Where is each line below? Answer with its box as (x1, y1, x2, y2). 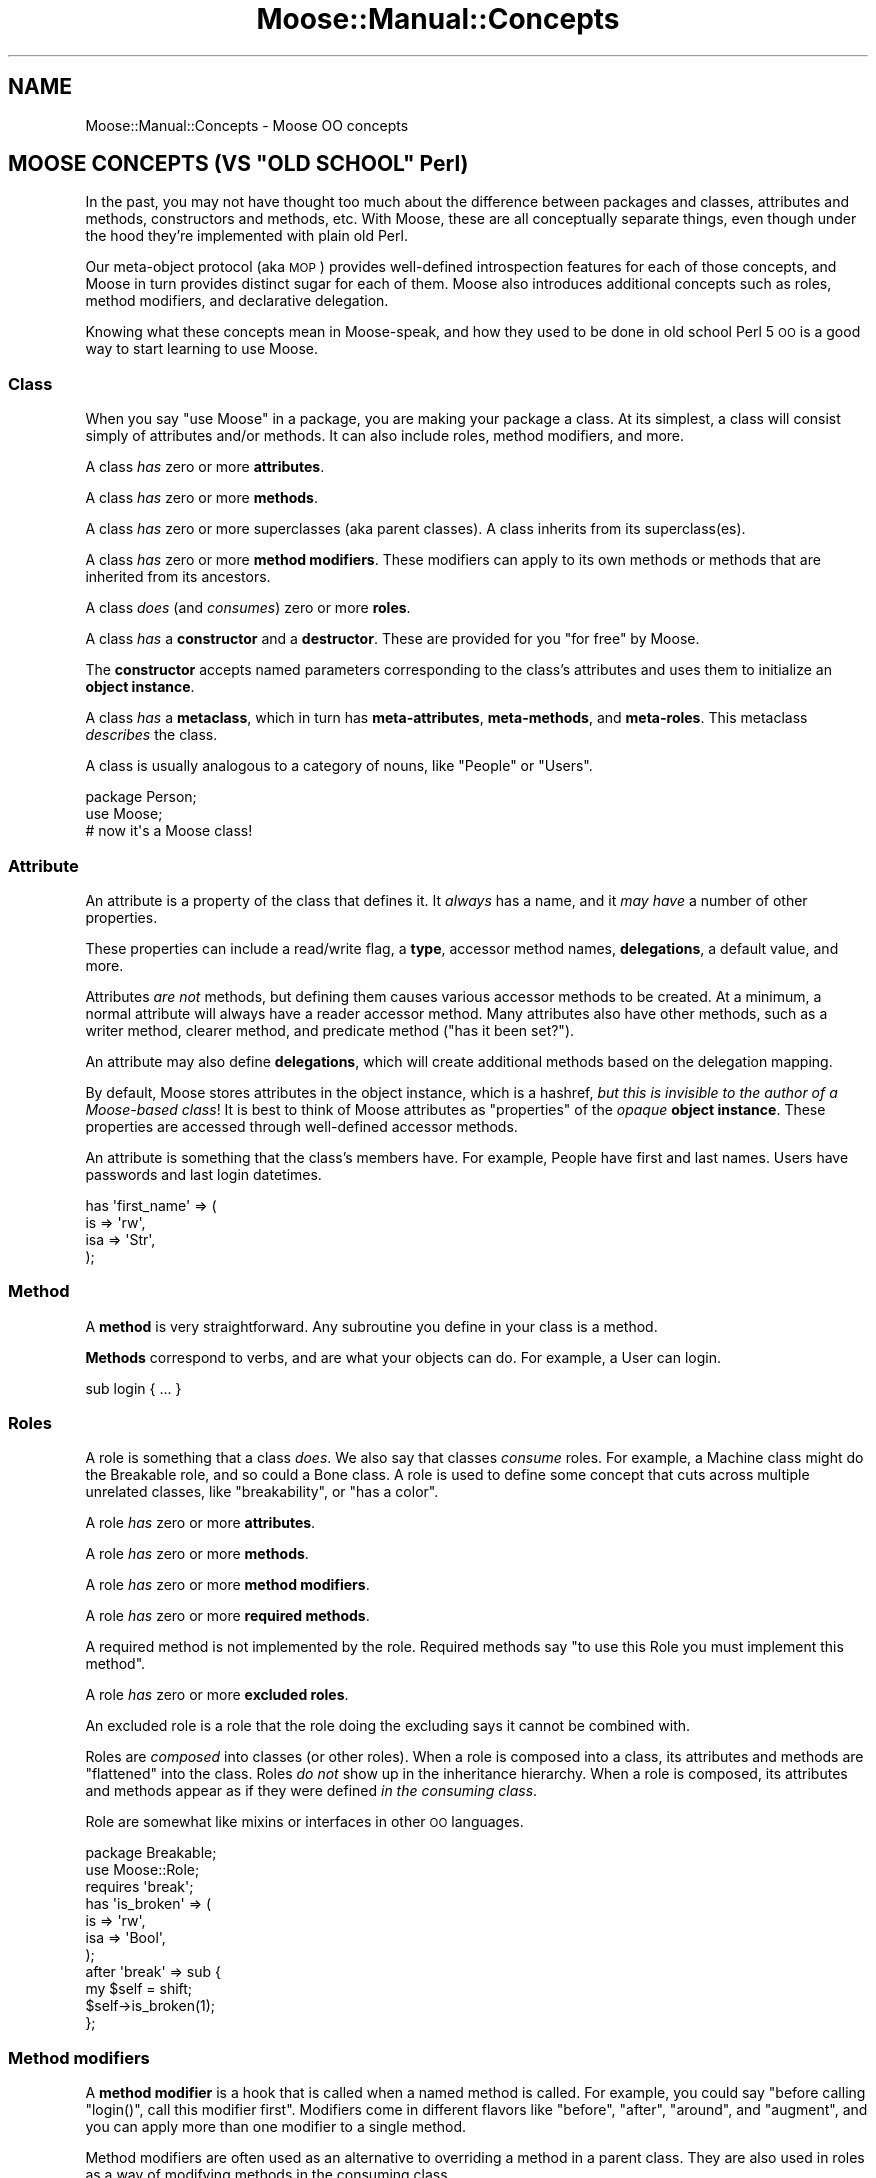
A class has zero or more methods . (85, 489, 318, 507)
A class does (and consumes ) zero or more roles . (85, 599, 411, 617)
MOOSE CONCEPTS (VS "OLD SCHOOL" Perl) (8, 151, 469, 177)
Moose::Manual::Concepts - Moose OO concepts (85, 116, 409, 134)
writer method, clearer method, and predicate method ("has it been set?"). (85, 1021, 575, 1039)
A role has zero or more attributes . (85, 1514, 316, 1532)
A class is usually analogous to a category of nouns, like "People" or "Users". (85, 757, 593, 775)
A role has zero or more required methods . (85, 1607, 370, 1625)
